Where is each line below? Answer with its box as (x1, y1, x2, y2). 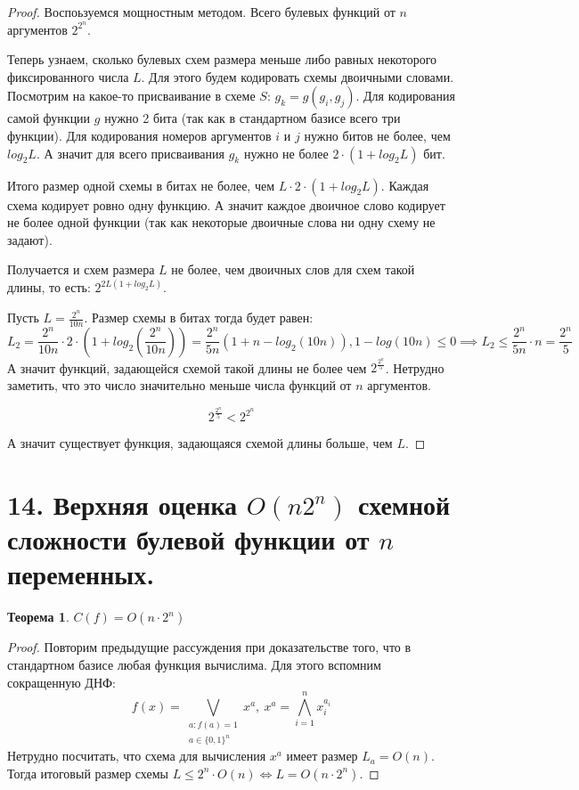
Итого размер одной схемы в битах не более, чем (7, 175, 275, 194)
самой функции (7, 109, 91, 127)
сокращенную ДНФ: (7, 672, 116, 691)
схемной (358, 486, 451, 523)
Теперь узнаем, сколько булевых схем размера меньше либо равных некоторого (7, 50, 437, 69)
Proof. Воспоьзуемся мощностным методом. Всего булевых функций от (7, 3, 396, 20)
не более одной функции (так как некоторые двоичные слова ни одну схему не (7, 213, 436, 232)
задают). (7, 230, 53, 248)
